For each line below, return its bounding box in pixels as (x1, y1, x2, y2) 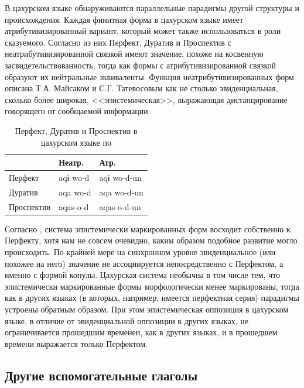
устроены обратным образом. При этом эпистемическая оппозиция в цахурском (5, 303, 289, 315)
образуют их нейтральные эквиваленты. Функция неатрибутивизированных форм (5, 70, 294, 83)
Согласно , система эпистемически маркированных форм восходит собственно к (5, 222, 291, 235)
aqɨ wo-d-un (99, 171, 142, 183)
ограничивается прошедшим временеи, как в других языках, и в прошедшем (5, 326, 278, 338)
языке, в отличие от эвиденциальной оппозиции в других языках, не (5, 314, 248, 327)
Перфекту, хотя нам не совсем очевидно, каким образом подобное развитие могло (5, 234, 298, 246)
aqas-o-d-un (99, 200, 141, 212)
